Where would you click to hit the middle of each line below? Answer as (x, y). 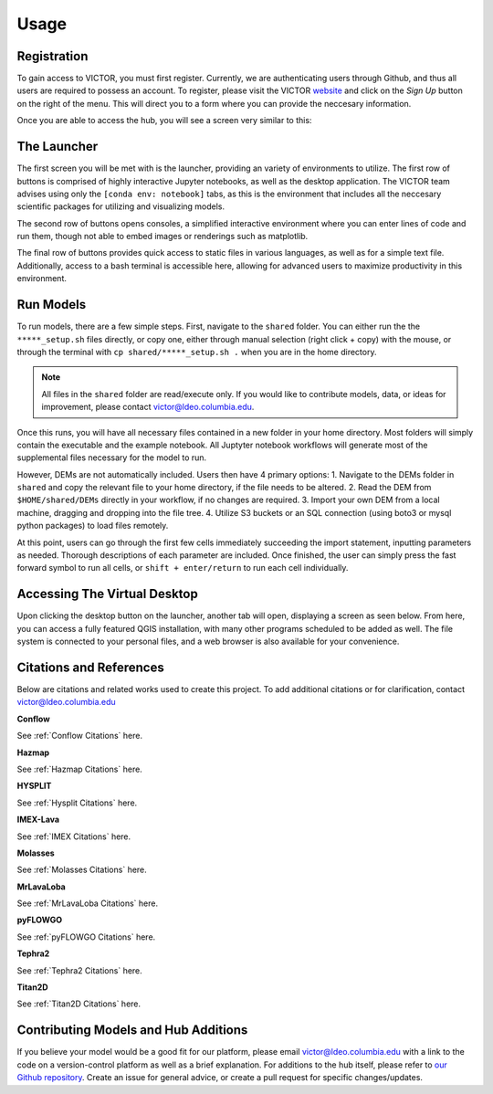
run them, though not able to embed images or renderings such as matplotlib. (163, 237)
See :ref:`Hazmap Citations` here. (80, 769)
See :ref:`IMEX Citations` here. (74, 836)
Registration (52, 56)
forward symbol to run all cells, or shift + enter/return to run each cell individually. (183, 568)
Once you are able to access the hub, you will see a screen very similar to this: (164, 121)
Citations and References (90, 667)
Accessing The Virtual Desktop (107, 594)
